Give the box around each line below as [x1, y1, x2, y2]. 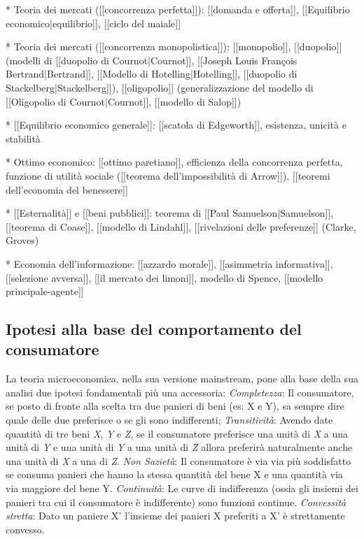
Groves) [6, 233, 39, 247]
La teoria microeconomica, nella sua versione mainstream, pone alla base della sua [6, 371, 358, 386]
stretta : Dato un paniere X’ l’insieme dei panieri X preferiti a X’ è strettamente [6, 508, 345, 523]
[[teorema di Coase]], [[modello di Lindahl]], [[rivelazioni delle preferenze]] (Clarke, [6, 219, 356, 233]
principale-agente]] [6, 284, 84, 299]
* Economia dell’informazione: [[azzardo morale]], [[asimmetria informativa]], [6, 256, 333, 271]
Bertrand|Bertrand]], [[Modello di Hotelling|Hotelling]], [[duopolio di [6, 66, 297, 81]
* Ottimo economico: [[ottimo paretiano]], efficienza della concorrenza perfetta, [6, 154, 343, 169]
